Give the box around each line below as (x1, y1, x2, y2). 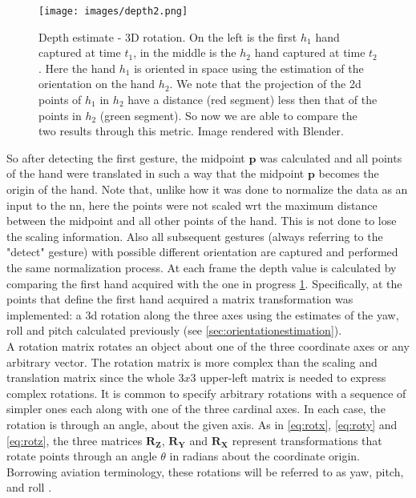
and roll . (6, 479, 52, 496)
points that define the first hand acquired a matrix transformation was (6, 291, 353, 307)
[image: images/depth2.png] (38, 6, 188, 17)
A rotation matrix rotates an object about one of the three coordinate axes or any (6, 337, 410, 354)
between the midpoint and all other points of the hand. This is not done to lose (6, 212, 397, 229)
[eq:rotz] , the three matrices (6, 432, 143, 448)
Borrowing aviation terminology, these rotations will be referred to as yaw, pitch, (6, 463, 404, 480)
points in (38, 106, 82, 123)
